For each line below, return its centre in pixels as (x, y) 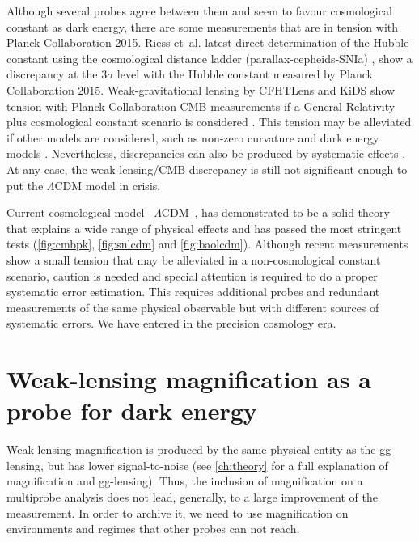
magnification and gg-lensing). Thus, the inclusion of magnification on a (185, 481)
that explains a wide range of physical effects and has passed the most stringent (204, 228)
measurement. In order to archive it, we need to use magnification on (178, 512)
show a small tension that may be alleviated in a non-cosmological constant (194, 259)
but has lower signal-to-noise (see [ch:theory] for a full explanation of (218, 465)
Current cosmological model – (80, 212)
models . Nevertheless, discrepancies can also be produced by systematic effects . (206, 153)
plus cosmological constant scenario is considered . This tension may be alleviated (209, 122)
